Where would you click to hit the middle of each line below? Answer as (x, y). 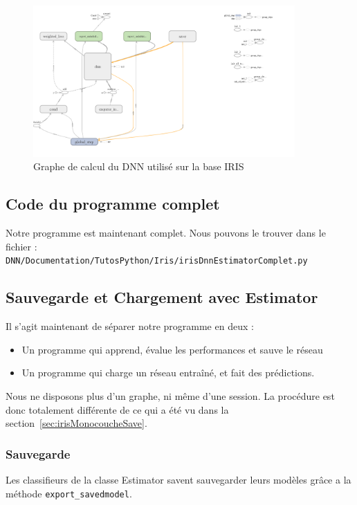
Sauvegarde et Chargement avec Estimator (162, 297)
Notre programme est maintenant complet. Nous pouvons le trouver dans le (166, 233)
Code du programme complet (113, 204)
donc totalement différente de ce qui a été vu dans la (117, 409)
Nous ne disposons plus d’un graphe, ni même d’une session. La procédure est (170, 395)
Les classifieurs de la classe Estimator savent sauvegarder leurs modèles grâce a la (178, 479)
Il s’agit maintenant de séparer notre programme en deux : (130, 326)
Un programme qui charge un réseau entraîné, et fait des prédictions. (168, 373)
